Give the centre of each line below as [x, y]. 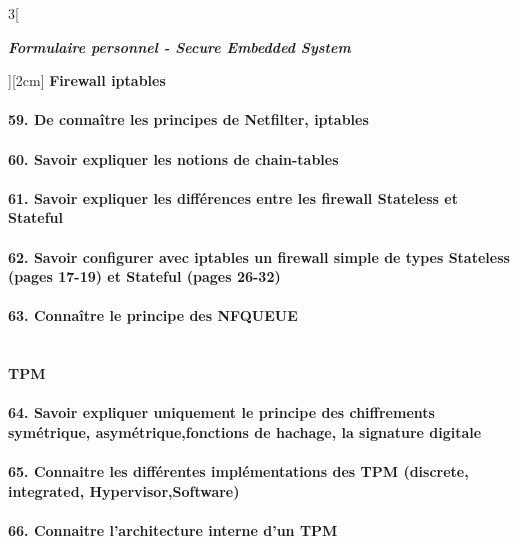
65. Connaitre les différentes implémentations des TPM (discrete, [238, 471]
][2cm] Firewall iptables [87, 80]
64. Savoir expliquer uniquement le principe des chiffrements [221, 412]
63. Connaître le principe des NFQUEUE [153, 315]
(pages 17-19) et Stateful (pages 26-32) [144, 276]
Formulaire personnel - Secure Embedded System [179, 46]
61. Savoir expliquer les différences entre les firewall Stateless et [233, 197]
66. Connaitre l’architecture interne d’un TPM [173, 529]
